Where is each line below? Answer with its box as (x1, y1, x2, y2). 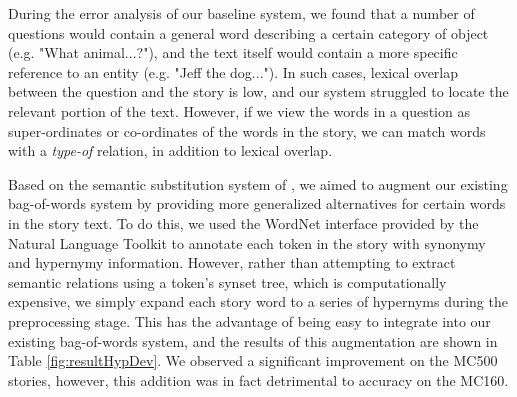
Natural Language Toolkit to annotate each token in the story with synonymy (8, 232, 486, 253)
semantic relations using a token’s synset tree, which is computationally (8, 271, 447, 292)
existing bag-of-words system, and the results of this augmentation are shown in (8, 330, 498, 351)
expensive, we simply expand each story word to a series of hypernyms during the (8, 291, 508, 312)
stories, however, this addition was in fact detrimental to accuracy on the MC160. (8, 369, 509, 390)
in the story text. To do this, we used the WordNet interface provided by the (8, 212, 479, 233)
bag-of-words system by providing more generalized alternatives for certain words (8, 193, 506, 214)
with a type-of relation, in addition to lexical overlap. (8, 140, 333, 161)
